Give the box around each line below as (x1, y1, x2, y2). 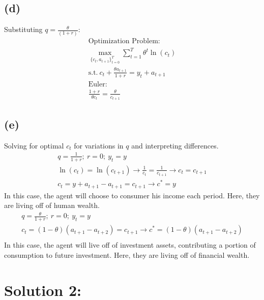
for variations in (74, 140, 124, 151)
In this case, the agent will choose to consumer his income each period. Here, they (4, 190, 260, 200)
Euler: (88, 80, 107, 88)
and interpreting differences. (131, 140, 219, 151)
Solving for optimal (4, 140, 64, 151)
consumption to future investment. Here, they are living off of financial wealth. (4, 249, 250, 260)
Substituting (4, 24, 43, 35)
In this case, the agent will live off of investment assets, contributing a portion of (4, 239, 256, 250)
